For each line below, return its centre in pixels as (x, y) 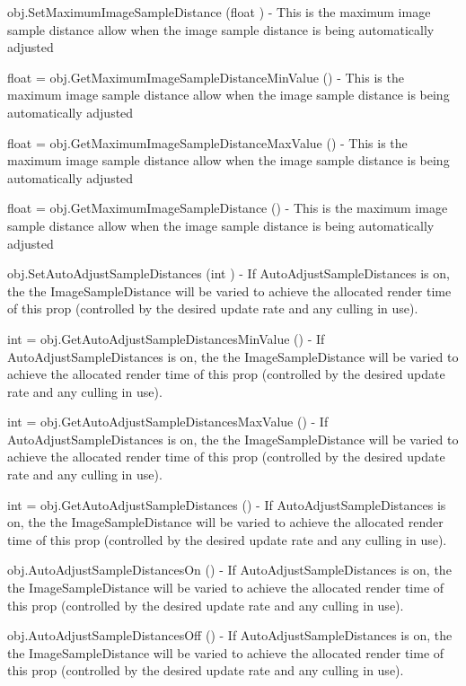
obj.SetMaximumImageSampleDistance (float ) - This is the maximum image (219, 12)
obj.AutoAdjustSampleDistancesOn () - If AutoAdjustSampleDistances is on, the (229, 570)
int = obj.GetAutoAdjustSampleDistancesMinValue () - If (166, 338)
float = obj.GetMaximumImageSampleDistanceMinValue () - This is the (206, 77)
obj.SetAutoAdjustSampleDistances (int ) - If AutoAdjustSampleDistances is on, (229, 273)
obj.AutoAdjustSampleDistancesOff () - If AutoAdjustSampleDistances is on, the (230, 635)
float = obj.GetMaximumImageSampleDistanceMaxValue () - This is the (207, 142)
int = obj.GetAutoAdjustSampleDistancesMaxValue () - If (168, 422)
